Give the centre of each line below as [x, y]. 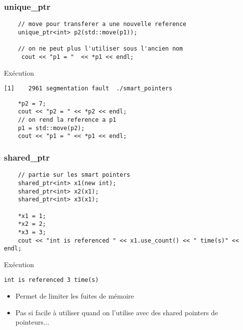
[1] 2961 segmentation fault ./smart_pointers [88, 89]
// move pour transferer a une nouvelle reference [102, 24]
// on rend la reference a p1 [67, 120]
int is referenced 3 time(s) [51, 280]
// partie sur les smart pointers [74, 175]
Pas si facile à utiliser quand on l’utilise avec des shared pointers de [117, 312]
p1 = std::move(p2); [51, 128]
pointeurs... [32, 322]
